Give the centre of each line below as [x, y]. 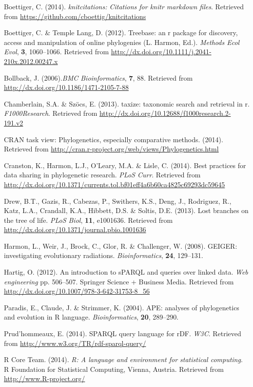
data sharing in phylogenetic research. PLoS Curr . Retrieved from [102, 175]
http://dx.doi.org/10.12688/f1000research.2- [165, 113]
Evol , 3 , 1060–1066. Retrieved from [57, 52]
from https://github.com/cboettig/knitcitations [75, 16]
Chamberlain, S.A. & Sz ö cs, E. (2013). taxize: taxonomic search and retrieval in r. [127, 103]
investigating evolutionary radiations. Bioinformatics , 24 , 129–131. [104, 255]
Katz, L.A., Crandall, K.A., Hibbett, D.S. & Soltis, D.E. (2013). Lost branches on [126, 210]
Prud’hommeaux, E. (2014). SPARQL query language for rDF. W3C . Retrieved [123, 333]
